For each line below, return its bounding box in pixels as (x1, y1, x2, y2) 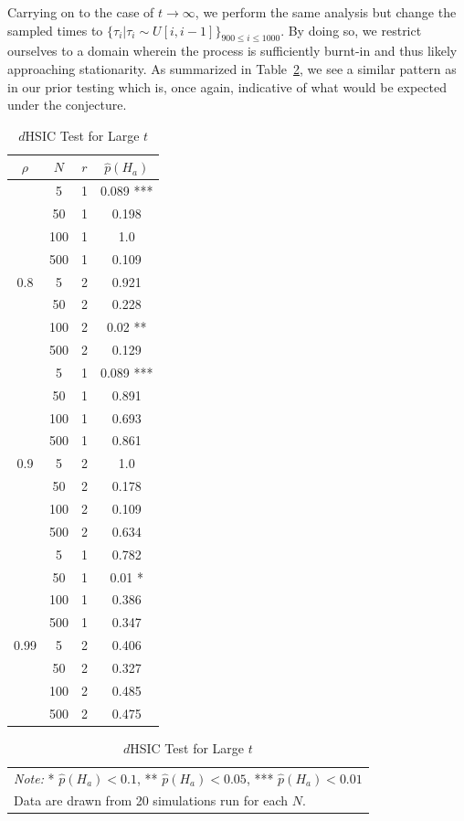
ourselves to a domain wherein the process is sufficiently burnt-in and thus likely (7, 41, 458, 60)
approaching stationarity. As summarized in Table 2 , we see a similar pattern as (7, 59, 457, 78)
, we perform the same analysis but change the (195, 3, 457, 21)
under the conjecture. (7, 95, 127, 114)
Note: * (14, 768, 55, 787)
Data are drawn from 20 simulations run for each (14, 791, 288, 810)
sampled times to (7, 20, 103, 39)
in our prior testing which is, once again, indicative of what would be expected (7, 77, 447, 96)
